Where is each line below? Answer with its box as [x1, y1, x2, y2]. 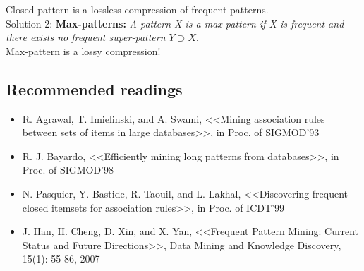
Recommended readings [6, 78, 183, 100]
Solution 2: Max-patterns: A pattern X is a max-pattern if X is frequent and [6, 16, 344, 30]
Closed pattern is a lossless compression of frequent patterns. [6, 2, 269, 16]
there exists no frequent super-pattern [6, 30, 166, 44]
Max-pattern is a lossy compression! [6, 43, 161, 58]
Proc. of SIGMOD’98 [22, 162, 114, 177]
